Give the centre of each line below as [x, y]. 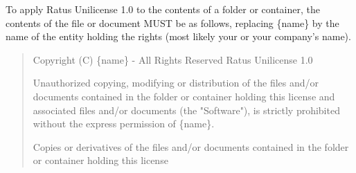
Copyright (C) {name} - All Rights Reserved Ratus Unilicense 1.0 [173, 59]
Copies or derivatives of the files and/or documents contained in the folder [191, 146]
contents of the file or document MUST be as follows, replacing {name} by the [172, 22]
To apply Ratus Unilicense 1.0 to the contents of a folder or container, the [163, 9]
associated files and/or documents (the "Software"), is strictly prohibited [186, 110]
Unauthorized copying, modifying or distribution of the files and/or [176, 83]
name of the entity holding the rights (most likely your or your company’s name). [178, 36]
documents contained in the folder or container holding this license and [184, 96]
